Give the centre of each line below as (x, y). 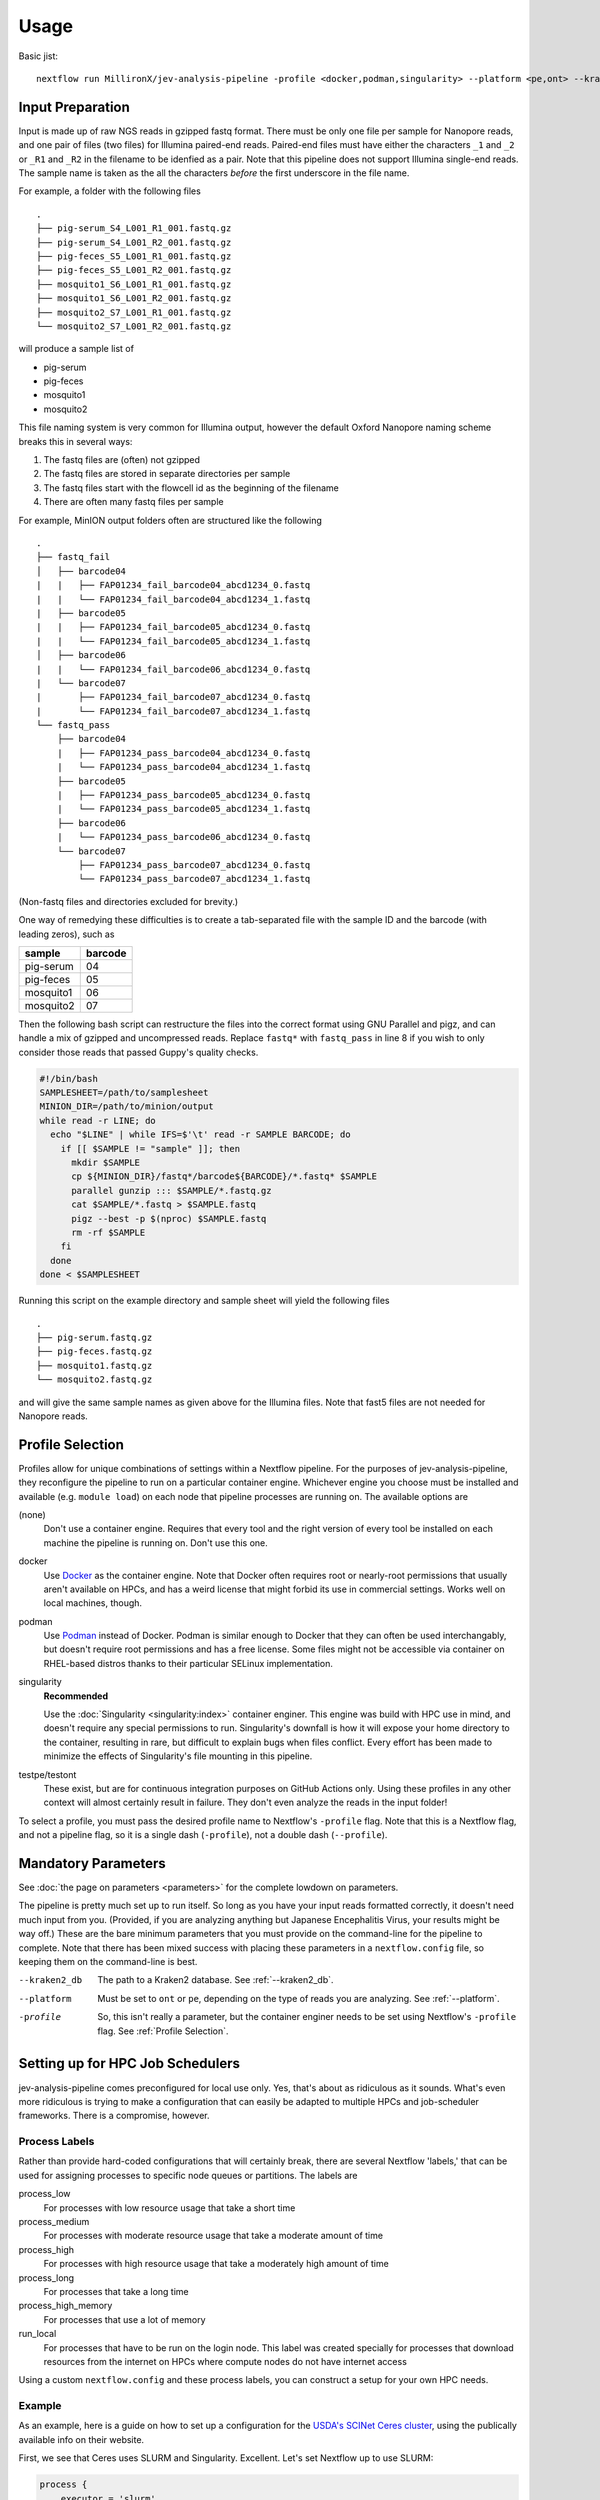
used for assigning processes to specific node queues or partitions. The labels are (188, 2175)
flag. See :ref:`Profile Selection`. (163, 2031)
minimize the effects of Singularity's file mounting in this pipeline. (178, 1756)
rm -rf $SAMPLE (108, 1232)
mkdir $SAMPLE (105, 1163)
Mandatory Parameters (92, 1863)
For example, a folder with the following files (110, 191)
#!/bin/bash (69, 1078)
